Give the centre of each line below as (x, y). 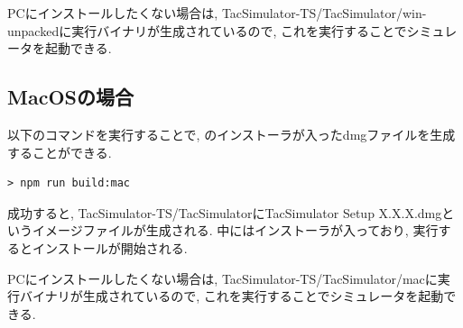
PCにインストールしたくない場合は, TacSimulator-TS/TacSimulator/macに (222, 278)
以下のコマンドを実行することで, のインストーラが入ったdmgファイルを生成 (231, 134)
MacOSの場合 (70, 97)
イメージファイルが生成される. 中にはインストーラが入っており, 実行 (235, 230)
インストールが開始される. (110, 247)
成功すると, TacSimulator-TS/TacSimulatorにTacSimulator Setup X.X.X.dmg (225, 212)
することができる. (60, 152)
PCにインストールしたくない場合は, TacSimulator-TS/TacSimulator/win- (217, 13)
